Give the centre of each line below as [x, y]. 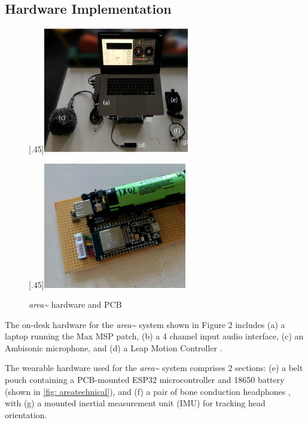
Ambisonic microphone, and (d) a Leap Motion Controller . [114, 347]
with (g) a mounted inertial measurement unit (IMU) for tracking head [135, 403]
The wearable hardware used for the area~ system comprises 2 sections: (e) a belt [154, 368]
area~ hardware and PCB [75, 304]
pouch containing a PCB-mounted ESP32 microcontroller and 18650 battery [145, 380]
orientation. [26, 414]
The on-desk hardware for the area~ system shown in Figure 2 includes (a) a [145, 324]
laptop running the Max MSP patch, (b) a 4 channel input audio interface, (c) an [154, 336]
